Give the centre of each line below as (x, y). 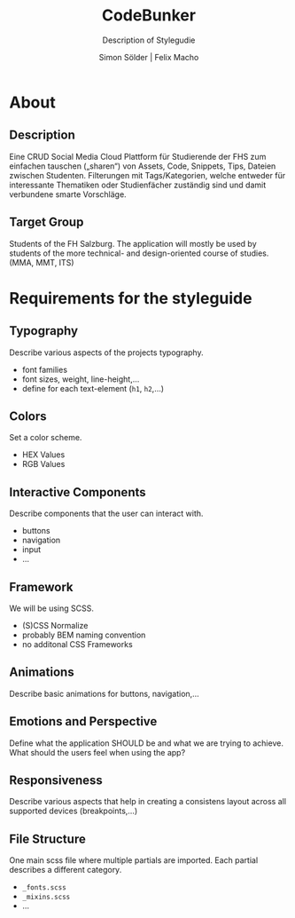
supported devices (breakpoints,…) (74, 811)
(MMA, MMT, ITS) (42, 262)
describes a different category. (66, 870)
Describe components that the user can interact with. (106, 514)
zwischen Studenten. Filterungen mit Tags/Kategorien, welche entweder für (147, 175)
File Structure (47, 839)
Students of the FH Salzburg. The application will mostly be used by (133, 243)
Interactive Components (78, 492)
